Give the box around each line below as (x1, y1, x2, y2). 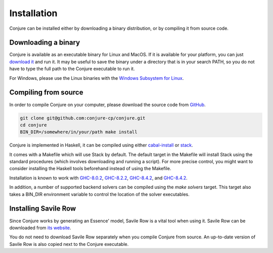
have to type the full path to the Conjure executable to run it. (9, 66, 135, 72)
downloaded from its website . (9, 225, 71, 231)
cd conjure (20, 122, 47, 128)
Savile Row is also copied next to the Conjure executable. (9, 241, 129, 247)
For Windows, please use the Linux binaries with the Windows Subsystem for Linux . (9, 75, 184, 81)
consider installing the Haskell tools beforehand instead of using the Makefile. (9, 166, 171, 172)
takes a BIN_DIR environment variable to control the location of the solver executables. (9, 191, 190, 197)
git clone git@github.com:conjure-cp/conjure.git (20, 115, 146, 121)
